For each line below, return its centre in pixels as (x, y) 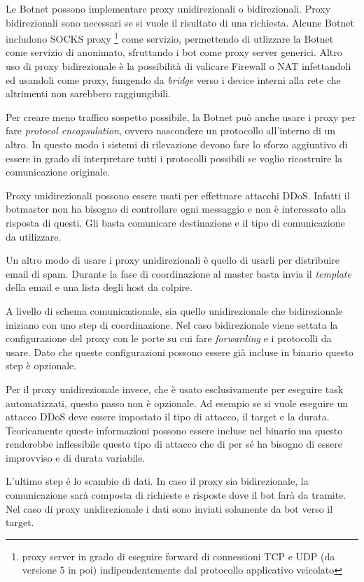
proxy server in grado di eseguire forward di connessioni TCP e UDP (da (178, 556)
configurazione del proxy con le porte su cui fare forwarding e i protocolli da (169, 338)
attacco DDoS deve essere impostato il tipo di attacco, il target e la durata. (168, 417)
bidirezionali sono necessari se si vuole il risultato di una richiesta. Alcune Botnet (180, 22)
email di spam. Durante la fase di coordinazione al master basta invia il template (178, 273)
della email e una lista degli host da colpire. (99, 287)
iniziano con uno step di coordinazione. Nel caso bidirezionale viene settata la (172, 324)
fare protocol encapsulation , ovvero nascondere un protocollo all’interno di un (171, 130)
